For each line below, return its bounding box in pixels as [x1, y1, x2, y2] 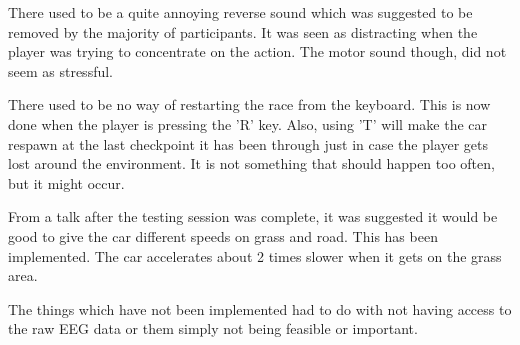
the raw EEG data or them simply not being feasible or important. [8, 318, 418, 339]
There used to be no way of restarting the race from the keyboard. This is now [8, 94, 491, 115]
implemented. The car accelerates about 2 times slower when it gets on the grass [8, 245, 502, 266]
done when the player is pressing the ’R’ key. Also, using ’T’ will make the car [8, 113, 487, 134]
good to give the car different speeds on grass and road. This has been [8, 225, 438, 246]
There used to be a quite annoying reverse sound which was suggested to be [8, 2, 473, 22]
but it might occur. [8, 172, 125, 193]
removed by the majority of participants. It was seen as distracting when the [8, 21, 478, 42]
